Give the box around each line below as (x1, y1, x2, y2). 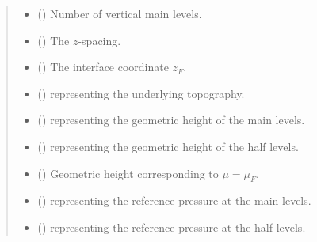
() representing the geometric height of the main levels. (37, 112, 305, 128)
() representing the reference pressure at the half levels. (37, 218, 306, 235)
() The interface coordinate (37, 59, 169, 75)
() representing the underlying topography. (37, 85, 245, 101)
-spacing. (78, 32, 121, 48)
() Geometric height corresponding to (37, 164, 219, 181)
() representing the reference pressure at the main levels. (37, 192, 311, 209)
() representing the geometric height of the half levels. (37, 138, 299, 154)
